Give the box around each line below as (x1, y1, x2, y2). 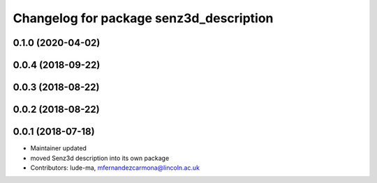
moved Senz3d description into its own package (30, 154, 170, 162)
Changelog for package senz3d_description (13, 10, 274, 26)
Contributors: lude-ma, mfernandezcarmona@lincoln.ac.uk (30, 164, 200, 172)
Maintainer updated (30, 144, 87, 152)
